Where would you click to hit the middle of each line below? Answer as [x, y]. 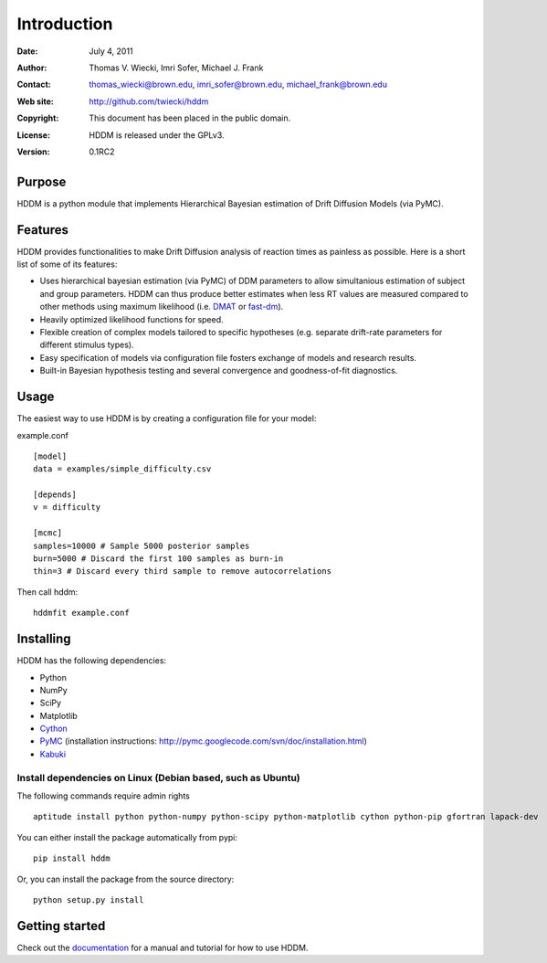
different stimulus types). [87, 345]
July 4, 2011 [111, 51]
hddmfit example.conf [81, 613]
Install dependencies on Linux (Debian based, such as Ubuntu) [158, 778]
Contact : [34, 85]
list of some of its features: [67, 264]
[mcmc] [48, 533]
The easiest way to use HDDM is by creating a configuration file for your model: [167, 418]
